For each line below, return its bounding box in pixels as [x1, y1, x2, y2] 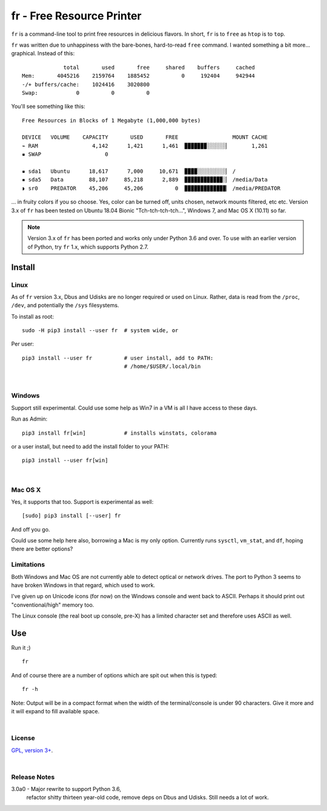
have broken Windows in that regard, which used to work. [11, 581, 156, 589]
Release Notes [11, 773, 55, 781]
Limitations [11, 561, 45, 569]
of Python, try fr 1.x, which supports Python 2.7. [27, 243, 148, 250]
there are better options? [11, 546, 73, 553]
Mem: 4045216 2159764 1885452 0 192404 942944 [22, 73, 256, 79]
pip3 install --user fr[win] [22, 457, 108, 464]
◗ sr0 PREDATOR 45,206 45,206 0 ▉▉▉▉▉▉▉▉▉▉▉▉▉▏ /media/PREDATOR [22, 185, 281, 192]
